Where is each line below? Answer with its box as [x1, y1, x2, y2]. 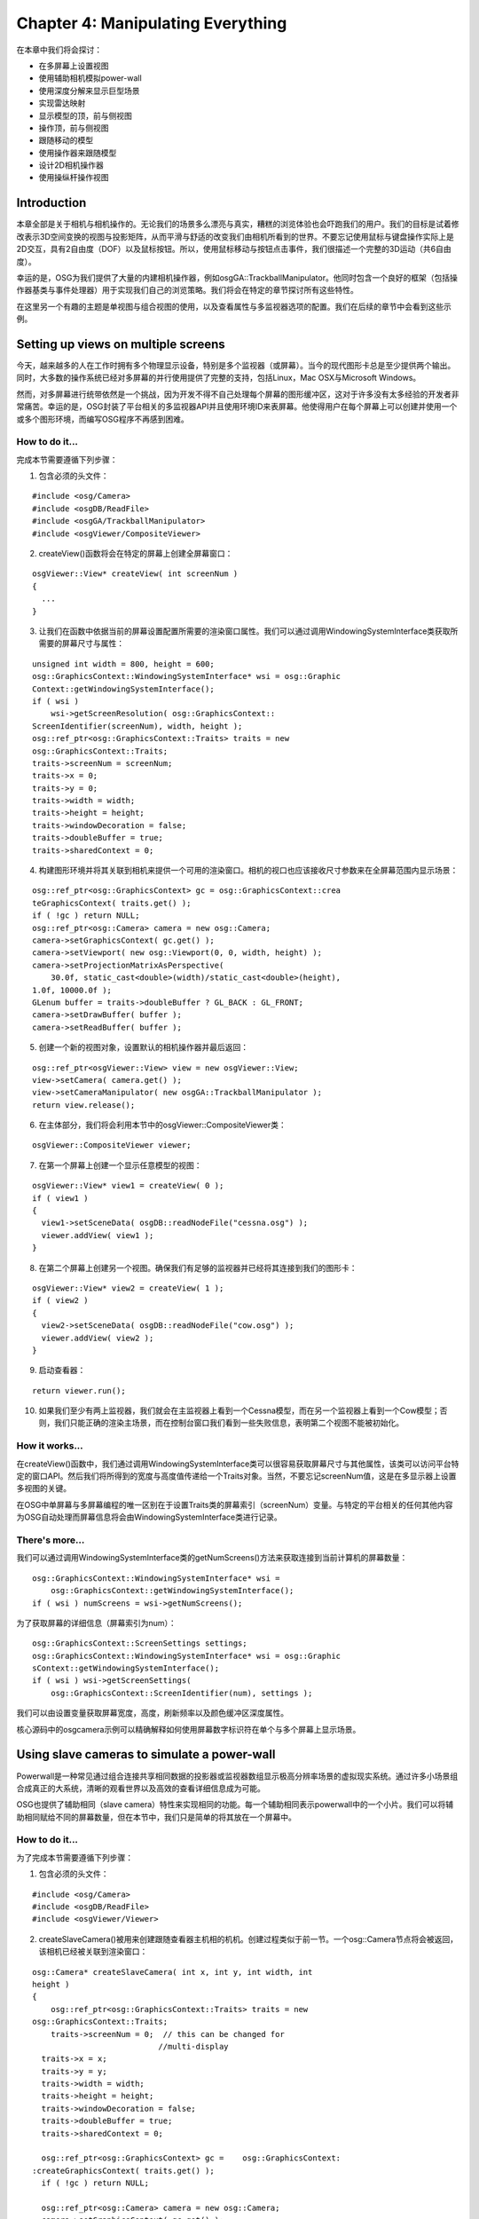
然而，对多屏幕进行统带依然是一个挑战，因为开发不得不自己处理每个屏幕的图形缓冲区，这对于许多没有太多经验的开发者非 [16, 389, 459, 399]
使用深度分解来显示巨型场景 [38, 85, 140, 96]
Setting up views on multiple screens [16, 336, 225, 351]
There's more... [16, 1534, 85, 1546]
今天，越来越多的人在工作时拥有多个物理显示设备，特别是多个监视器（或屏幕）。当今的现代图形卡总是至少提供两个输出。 [16, 360, 456, 370]
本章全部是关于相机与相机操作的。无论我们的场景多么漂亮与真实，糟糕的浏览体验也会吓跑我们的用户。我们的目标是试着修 [16, 218, 459, 230]
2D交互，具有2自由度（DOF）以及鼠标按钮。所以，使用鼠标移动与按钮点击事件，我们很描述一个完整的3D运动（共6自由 [16, 244, 452, 255]
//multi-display [158, 2041, 230, 2051]
